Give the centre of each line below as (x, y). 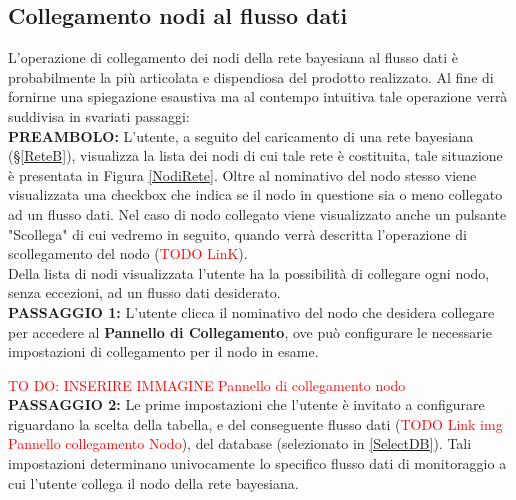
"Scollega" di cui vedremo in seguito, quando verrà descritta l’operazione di (237, 233)
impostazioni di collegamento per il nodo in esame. (163, 351)
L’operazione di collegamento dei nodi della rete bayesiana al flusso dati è (233, 57)
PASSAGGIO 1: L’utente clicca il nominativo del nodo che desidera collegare (251, 311)
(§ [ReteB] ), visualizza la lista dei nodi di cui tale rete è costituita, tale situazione (255, 155)
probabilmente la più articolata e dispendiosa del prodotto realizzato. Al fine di (251, 76)
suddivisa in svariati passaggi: (99, 115)
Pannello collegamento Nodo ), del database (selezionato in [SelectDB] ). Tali (240, 443)
